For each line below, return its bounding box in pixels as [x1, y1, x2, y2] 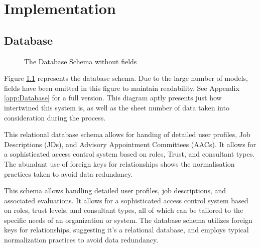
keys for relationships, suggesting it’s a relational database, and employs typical [4, 224, 249, 235]
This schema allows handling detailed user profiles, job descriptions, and [4, 185, 226, 196]
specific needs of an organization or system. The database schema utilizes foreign [4, 214, 252, 225]
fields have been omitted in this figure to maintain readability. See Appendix [4, 82, 239, 93]
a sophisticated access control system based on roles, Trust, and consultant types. [4, 149, 255, 159]
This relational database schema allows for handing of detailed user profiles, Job [4, 129, 250, 140]
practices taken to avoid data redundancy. [4, 168, 133, 179]
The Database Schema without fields [24, 56, 137, 66]
